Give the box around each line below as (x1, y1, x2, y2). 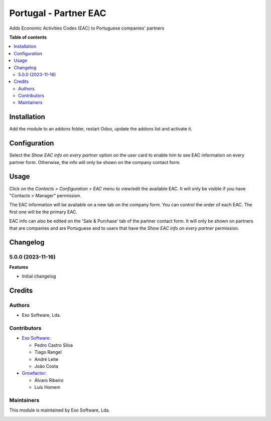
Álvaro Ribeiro (34, 377, 64, 383)
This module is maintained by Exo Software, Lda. (9, 407, 110, 413)
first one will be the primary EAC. (9, 209, 78, 215)
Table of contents (9, 34, 47, 40)
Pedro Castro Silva (34, 342, 73, 348)
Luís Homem (34, 384, 61, 390)
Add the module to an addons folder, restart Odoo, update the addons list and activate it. (9, 126, 193, 132)
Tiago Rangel (34, 349, 62, 355)
